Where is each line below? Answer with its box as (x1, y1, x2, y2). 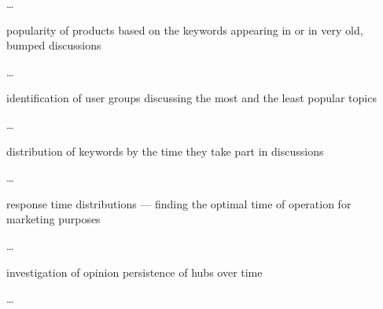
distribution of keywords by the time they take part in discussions (6, 142, 324, 159)
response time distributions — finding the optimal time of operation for (6, 195, 352, 212)
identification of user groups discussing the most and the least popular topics (6, 90, 377, 106)
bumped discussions (6, 37, 101, 53)
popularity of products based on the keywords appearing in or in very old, (6, 21, 363, 38)
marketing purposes (6, 211, 101, 227)
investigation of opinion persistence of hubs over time (6, 263, 263, 280)
